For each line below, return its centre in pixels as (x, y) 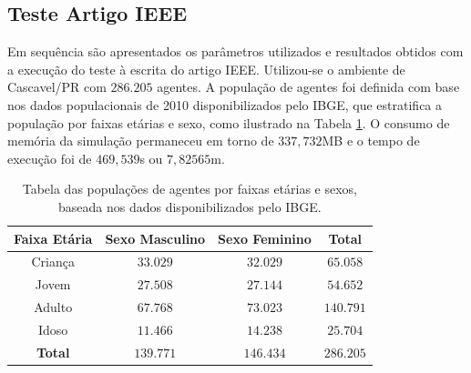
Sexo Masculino (155, 238)
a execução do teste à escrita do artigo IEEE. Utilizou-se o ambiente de (206, 69)
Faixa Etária (53, 238)
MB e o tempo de (371, 141)
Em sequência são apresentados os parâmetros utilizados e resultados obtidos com (235, 51)
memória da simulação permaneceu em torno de (141, 141)
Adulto (53, 307)
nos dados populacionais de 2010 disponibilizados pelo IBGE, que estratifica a (225, 104)
